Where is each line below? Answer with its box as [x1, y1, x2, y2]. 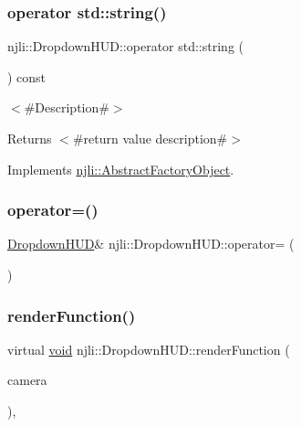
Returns [7, 129, 52, 147]
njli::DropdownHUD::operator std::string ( [7, 37, 244, 56]
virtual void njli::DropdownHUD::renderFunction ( [7, 339, 290, 358]
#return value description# [72, 129, 228, 147]
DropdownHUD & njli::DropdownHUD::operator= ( [7, 234, 295, 253]
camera [7, 370, 47, 390]
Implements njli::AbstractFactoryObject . [7, 159, 234, 178]
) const [7, 67, 47, 86]
